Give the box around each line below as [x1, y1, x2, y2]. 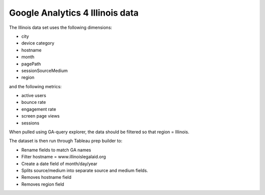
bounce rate [21, 99, 46, 105]
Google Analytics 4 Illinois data [9, 7, 139, 18]
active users [21, 93, 47, 98]
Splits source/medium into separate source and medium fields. [21, 167, 148, 173]
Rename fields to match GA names [21, 147, 91, 153]
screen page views [21, 113, 60, 119]
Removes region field [21, 181, 64, 187]
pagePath [21, 61, 41, 67]
